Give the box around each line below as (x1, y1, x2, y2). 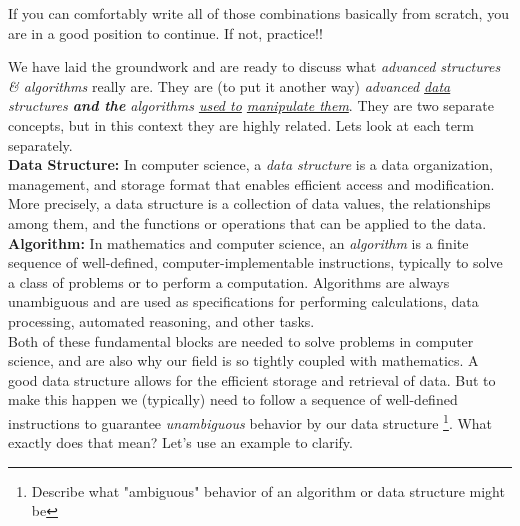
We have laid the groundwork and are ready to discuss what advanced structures (8, 56, 501, 77)
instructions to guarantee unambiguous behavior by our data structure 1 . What (8, 409, 493, 433)
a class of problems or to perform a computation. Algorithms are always (8, 271, 450, 292)
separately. (8, 134, 73, 155)
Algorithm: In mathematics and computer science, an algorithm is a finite (8, 232, 469, 253)
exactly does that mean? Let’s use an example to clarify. (8, 432, 353, 453)
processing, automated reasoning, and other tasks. (8, 310, 315, 331)
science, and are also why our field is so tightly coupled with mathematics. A (8, 350, 479, 371)
